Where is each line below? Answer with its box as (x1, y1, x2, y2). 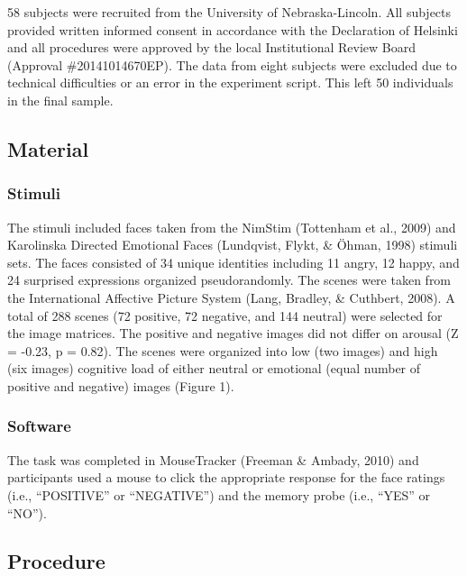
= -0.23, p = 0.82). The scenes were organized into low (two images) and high (7, 341, 438, 360)
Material (7, 134, 89, 162)
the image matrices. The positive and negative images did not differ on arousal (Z (7, 324, 459, 343)
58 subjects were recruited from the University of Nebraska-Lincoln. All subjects (7, 3, 452, 21)
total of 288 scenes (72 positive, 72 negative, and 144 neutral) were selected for (7, 306, 443, 325)
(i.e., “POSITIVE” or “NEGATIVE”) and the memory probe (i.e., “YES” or (7, 485, 431, 504)
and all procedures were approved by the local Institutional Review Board (7, 38, 417, 57)
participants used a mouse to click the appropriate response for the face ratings (7, 468, 445, 487)
